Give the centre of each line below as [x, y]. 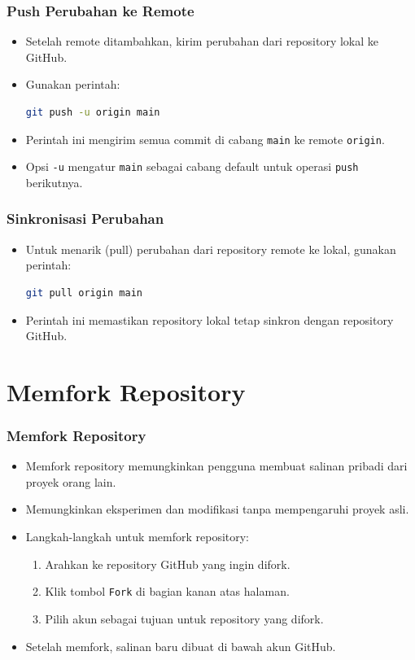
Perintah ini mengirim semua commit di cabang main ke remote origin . [205, 139]
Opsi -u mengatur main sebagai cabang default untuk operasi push [192, 166]
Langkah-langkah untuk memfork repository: [138, 537]
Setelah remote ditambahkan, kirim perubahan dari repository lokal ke [202, 41]
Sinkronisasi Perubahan [85, 219]
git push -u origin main [93, 112]
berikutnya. [54, 182]
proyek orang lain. [71, 481]
